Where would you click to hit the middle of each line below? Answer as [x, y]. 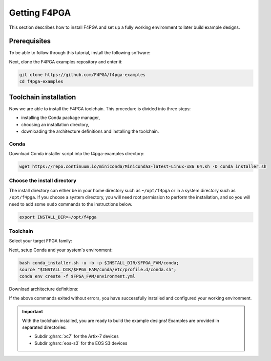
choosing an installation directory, [55, 124]
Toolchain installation [42, 97]
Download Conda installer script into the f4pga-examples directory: [77, 154]
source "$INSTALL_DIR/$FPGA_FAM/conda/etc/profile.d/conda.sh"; [98, 270]
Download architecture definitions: [44, 289]
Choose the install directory [43, 180]
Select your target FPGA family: [41, 241]
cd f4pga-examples [41, 81]
